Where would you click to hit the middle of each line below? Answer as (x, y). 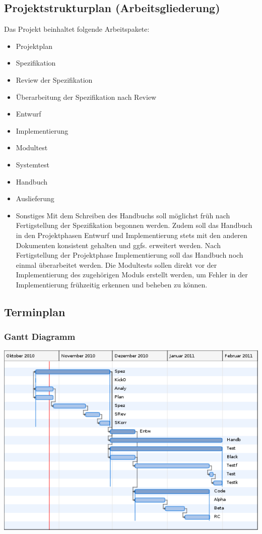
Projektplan (34, 46)
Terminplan (35, 311)
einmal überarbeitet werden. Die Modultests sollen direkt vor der (116, 264)
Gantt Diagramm (40, 337)
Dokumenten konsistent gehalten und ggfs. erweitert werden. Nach (118, 245)
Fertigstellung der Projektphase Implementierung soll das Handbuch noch (129, 255)
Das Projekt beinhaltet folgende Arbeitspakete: (77, 29)
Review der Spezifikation (54, 79)
